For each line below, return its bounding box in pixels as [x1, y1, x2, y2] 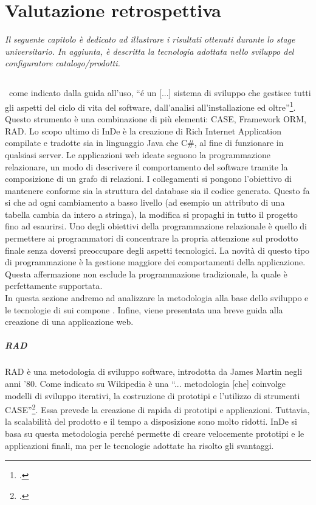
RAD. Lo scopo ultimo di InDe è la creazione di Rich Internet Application [5, 124, 281, 137]
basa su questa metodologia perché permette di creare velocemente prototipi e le [5, 427, 304, 440]
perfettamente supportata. [5, 279, 103, 292]
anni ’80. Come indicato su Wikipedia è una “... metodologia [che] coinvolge [5, 377, 286, 389]
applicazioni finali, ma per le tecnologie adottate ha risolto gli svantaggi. [5, 439, 274, 451]
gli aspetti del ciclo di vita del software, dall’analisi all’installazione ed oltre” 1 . [5, 99, 296, 113]
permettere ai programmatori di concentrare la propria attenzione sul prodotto [5, 232, 298, 245]
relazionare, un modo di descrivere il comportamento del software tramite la [5, 160, 288, 173]
